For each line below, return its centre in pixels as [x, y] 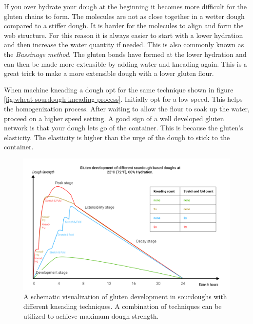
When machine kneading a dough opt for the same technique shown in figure [119, 89]
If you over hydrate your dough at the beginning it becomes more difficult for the [126, 6]
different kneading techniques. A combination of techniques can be [123, 306]
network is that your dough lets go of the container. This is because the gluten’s [124, 128]
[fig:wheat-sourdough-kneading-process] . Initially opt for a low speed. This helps [123, 99]
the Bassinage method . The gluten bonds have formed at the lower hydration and [125, 54]
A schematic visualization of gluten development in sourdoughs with [125, 297]
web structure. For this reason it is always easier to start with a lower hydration [124, 35]
